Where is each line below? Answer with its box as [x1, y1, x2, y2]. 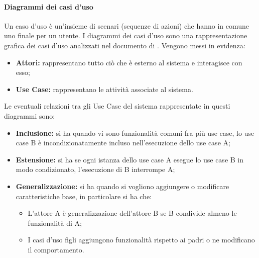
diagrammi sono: [4, 110, 55, 121]
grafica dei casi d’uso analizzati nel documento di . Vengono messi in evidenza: [4, 40, 245, 50]
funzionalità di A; [28, 217, 82, 228]
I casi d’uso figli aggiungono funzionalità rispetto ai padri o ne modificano [28, 234, 255, 245]
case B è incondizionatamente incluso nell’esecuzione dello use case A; [16, 137, 230, 148]
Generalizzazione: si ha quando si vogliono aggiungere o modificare [16, 181, 229, 191]
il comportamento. [28, 244, 84, 254]
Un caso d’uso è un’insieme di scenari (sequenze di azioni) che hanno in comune [4, 20, 249, 31]
